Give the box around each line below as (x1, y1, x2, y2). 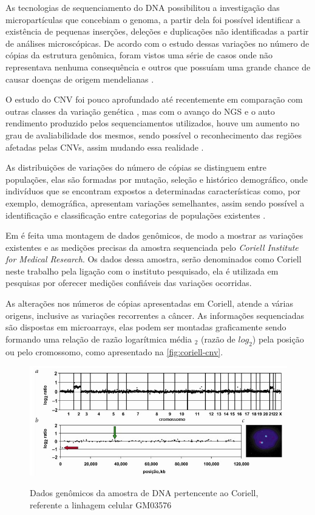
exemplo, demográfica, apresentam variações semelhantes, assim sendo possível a (5, 196, 305, 209)
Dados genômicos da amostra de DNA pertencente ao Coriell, (30, 486, 259, 499)
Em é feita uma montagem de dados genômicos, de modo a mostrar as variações (5, 229, 303, 242)
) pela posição (252, 332, 304, 345)
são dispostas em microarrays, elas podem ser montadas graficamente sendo (5, 321, 286, 333)
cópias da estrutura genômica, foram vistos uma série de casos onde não (5, 49, 273, 61)
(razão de (200, 332, 235, 345)
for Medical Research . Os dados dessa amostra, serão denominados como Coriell (5, 253, 302, 265)
